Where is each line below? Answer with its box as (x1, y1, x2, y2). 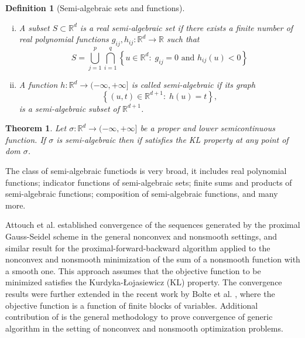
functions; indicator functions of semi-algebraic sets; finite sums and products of (5, 176, 292, 188)
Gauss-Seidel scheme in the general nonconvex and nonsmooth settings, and (5, 230, 277, 243)
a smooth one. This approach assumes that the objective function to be (5, 264, 261, 276)
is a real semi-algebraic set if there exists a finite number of (80, 21, 293, 33)
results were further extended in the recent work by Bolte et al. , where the (5, 288, 275, 300)
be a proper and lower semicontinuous (140, 122, 276, 134)
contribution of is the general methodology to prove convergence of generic (5, 310, 273, 323)
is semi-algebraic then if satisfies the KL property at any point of (56, 133, 289, 145)
